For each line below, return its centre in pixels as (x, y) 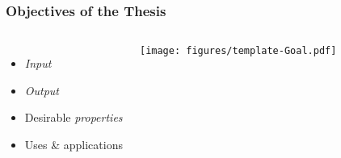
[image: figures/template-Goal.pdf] (238, 51)
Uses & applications (74, 144)
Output (42, 90)
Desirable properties (74, 117)
